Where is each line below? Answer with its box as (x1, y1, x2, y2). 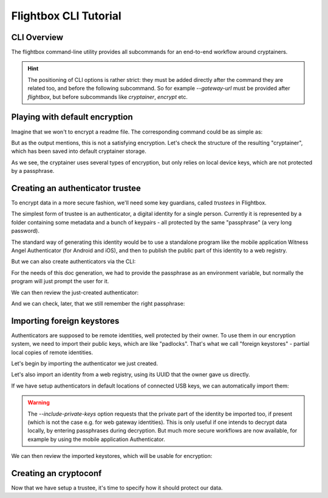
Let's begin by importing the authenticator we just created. (11, 360, 158, 367)
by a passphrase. (11, 167, 55, 175)
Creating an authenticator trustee (11, 183, 141, 193)
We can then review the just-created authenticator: (11, 289, 139, 296)
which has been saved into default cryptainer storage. (11, 147, 147, 155)
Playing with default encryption (11, 112, 133, 123)
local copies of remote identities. (11, 349, 94, 356)
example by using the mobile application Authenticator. (27, 436, 165, 443)
